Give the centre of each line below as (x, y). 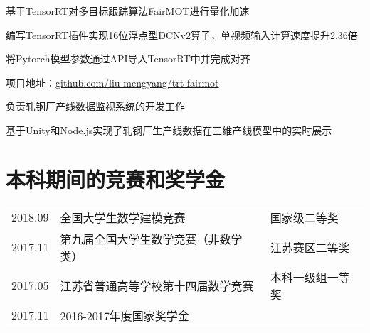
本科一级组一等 (310, 277)
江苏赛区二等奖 (310, 247)
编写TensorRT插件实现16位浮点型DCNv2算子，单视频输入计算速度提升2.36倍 (182, 34)
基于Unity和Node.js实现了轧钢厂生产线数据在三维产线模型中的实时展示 (169, 130)
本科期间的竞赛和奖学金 (116, 179)
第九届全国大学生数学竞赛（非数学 (151, 239)
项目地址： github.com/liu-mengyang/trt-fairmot (112, 82)
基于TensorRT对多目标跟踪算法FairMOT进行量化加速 (128, 11)
